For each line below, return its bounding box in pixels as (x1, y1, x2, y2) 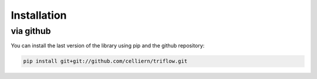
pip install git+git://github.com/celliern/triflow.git (23, 58, 188, 64)
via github (11, 26, 51, 36)
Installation (11, 9, 67, 22)
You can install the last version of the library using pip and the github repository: (11, 42, 205, 49)
